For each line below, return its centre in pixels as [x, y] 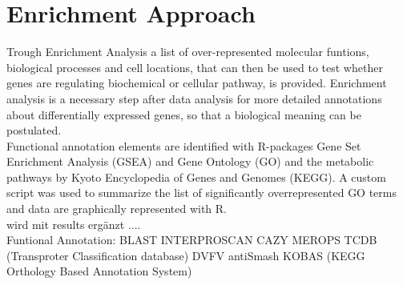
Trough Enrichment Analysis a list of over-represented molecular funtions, [188, 52]
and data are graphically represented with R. [117, 209]
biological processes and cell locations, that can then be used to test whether [195, 67]
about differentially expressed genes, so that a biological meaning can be [184, 114]
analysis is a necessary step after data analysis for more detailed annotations [194, 98]
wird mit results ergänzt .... [74, 224]
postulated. [34, 130]
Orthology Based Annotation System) [99, 271]
